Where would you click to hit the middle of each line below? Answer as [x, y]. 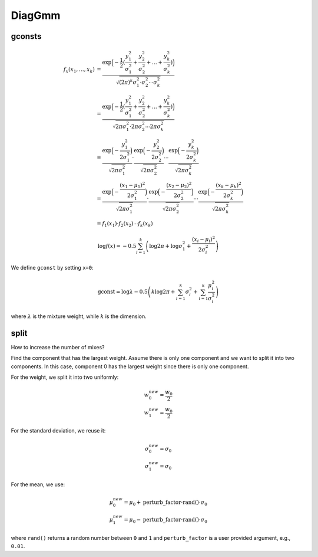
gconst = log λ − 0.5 [122, 292]
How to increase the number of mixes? [58, 348]
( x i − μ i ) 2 [203, 240]
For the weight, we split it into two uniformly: [65, 377]
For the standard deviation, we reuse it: [58, 431]
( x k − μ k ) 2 [228, 185]
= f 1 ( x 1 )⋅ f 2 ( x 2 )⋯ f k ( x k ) [125, 224]
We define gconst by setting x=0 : [52, 268]
